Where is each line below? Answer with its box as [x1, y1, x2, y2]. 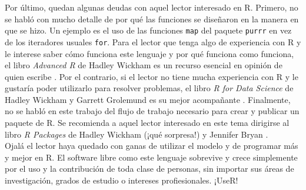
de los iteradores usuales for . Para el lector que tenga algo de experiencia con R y [5, 35, 301, 48]
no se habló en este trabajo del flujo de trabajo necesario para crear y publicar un [5, 105, 300, 117]
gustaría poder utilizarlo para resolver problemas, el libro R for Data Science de [5, 82, 294, 94]
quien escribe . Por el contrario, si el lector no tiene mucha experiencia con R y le [5, 70, 298, 82]
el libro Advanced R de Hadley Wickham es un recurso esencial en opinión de [5, 59, 282, 71]
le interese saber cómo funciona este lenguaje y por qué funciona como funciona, [5, 47, 294, 59]
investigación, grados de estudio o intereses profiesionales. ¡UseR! [5, 174, 238, 186]
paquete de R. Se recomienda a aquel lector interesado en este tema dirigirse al [5, 116, 290, 129]
